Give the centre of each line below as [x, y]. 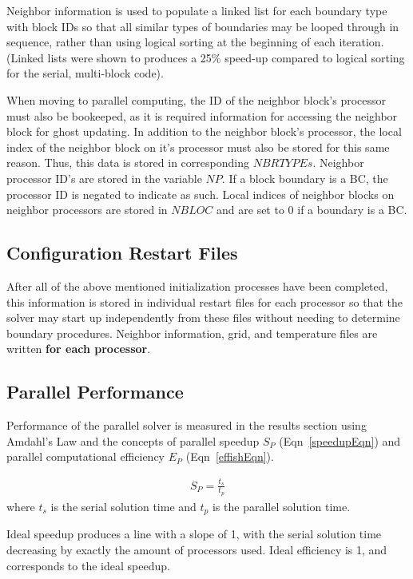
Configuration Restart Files [122, 253]
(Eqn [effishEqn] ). [230, 456]
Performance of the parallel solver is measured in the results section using [187, 425]
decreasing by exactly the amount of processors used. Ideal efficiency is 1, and [197, 549]
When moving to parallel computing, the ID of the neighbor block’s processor [197, 99]
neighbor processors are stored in [87, 210]
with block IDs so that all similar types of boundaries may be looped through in [203, 26]
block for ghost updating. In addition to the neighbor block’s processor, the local [204, 131]
